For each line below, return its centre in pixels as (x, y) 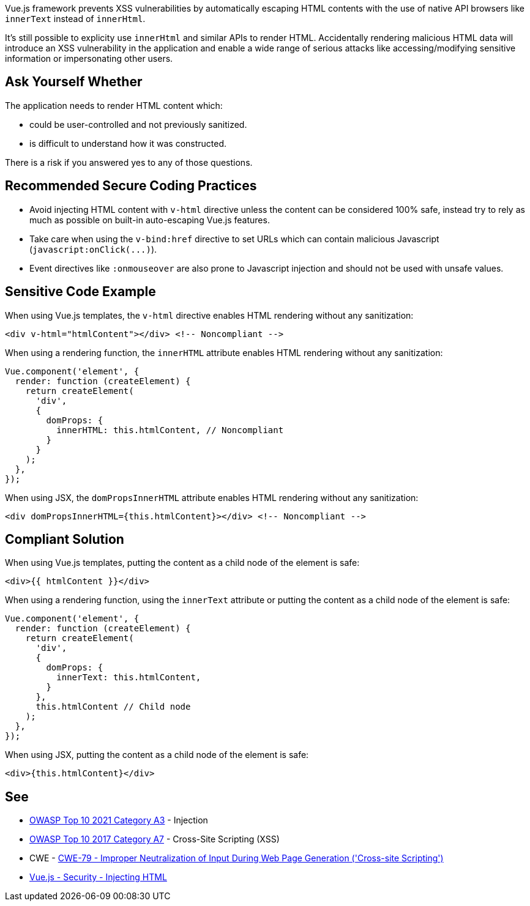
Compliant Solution (65, 539)
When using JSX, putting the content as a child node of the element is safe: (157, 755)
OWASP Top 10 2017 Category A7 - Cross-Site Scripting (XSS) (155, 839)
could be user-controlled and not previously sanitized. (138, 124)
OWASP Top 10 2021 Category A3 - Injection (119, 820)
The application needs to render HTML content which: (114, 105)
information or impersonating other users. (89, 58)
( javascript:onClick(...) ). (93, 249)
